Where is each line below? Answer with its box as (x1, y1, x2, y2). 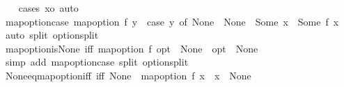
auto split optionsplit (5, 28, 99, 42)
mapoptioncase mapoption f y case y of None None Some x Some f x (5, 14, 339, 28)
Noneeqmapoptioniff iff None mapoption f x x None (5, 68, 251, 82)
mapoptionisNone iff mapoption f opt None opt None (5, 41, 258, 55)
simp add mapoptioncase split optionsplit (5, 55, 189, 69)
